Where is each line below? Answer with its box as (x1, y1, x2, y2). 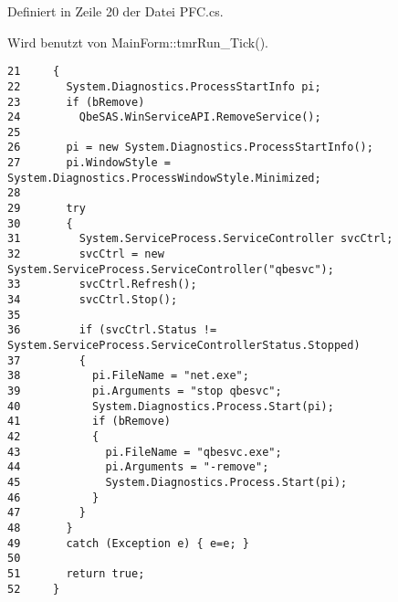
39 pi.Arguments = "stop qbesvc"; (7, 384, 282, 397)
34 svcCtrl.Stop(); (7, 293, 178, 307)
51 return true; (7, 566, 145, 580)
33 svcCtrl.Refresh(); (7, 278, 197, 291)
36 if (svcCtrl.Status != (7, 323, 217, 337)
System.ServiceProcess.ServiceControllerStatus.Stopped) (7, 339, 361, 352)
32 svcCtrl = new (7, 248, 164, 261)
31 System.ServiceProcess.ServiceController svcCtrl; (7, 232, 393, 246)
